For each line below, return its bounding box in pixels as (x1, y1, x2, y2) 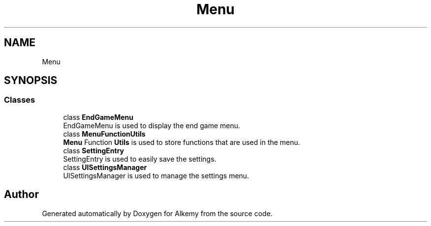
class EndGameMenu (63, 113, 133, 121)
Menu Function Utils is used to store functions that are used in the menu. (63, 138, 300, 146)
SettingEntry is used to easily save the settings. (63, 154, 216, 163)
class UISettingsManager (63, 163, 147, 171)
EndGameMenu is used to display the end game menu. (63, 121, 241, 130)
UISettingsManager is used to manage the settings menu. (63, 171, 249, 180)
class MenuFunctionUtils (63, 129, 146, 138)
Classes (4, 95, 35, 105)
